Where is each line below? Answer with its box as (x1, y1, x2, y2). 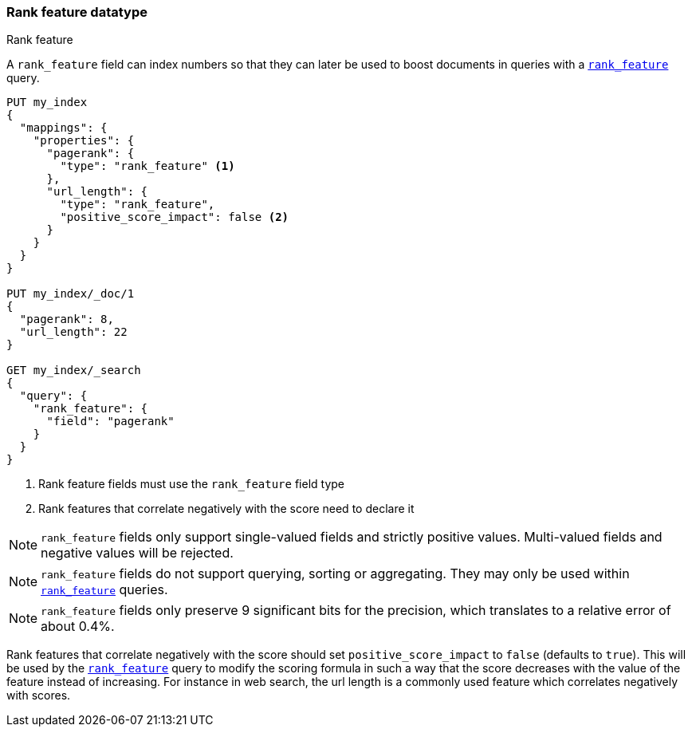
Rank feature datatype (6, 4, 147, 20)
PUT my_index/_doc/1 (6, 287, 135, 301)
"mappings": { (19, 121, 108, 135)
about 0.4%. (41, 618, 115, 635)
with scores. (6, 688, 71, 703)
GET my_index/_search (6, 364, 141, 377)
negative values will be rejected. (41, 545, 234, 562)
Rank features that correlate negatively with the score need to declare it (38, 502, 415, 516)
